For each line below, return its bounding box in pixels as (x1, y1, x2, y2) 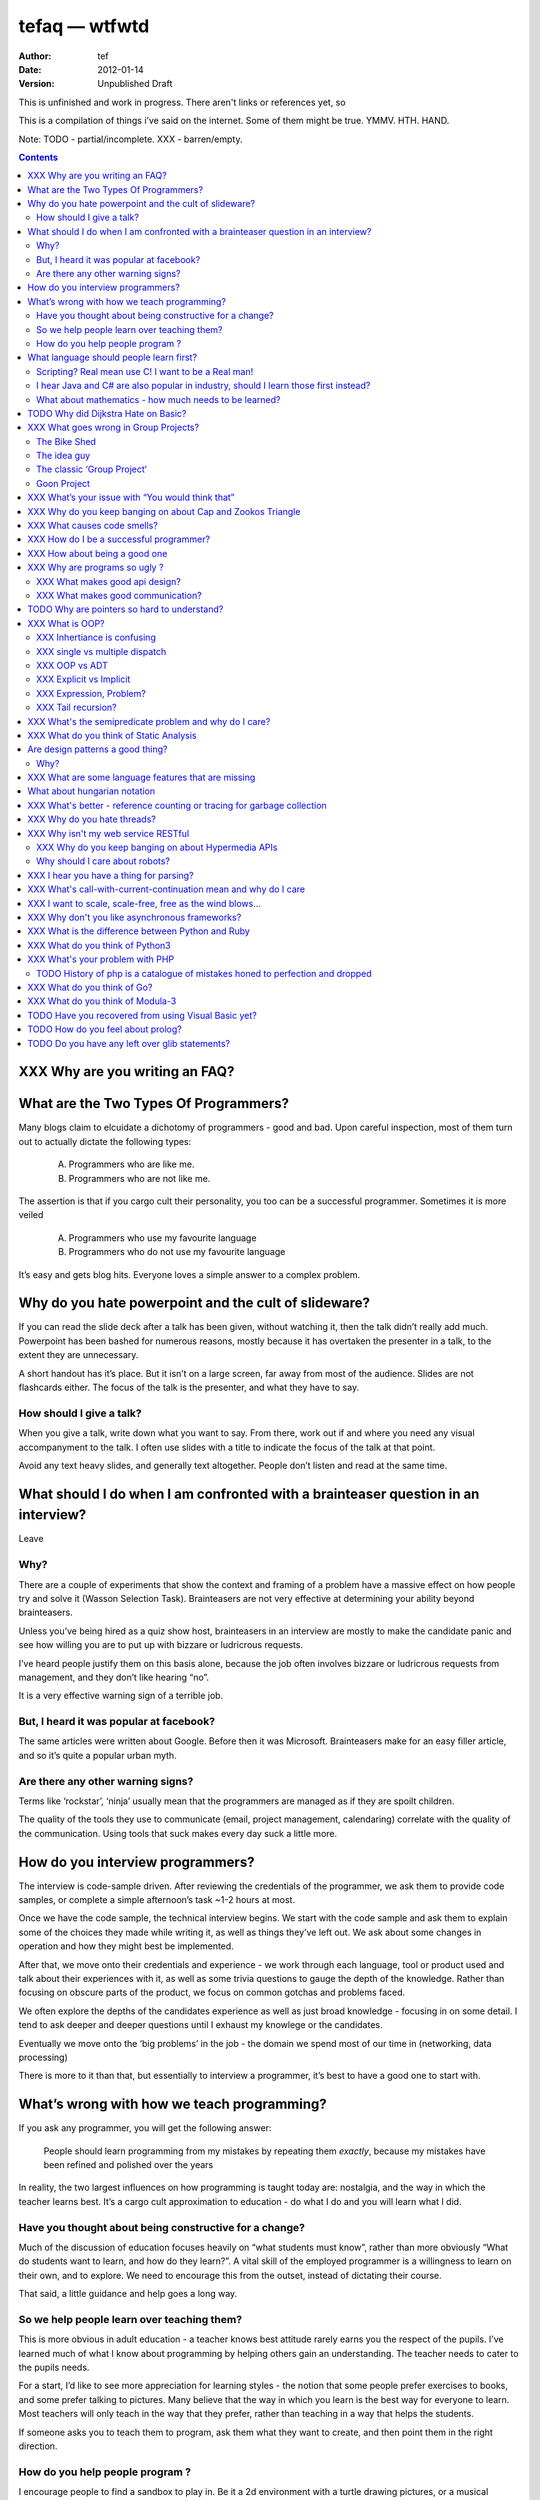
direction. (18, 2440, 58, 2452)
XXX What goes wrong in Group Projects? (27, 421, 200, 434)
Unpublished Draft (97, 78, 173, 90)
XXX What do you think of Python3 (27, 939, 171, 951)
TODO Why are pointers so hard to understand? (27, 603, 224, 615)
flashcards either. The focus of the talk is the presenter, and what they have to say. (18, 1381, 360, 1394)
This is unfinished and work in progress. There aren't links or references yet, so (18, 96, 346, 108)
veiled (18, 1209, 44, 1221)
